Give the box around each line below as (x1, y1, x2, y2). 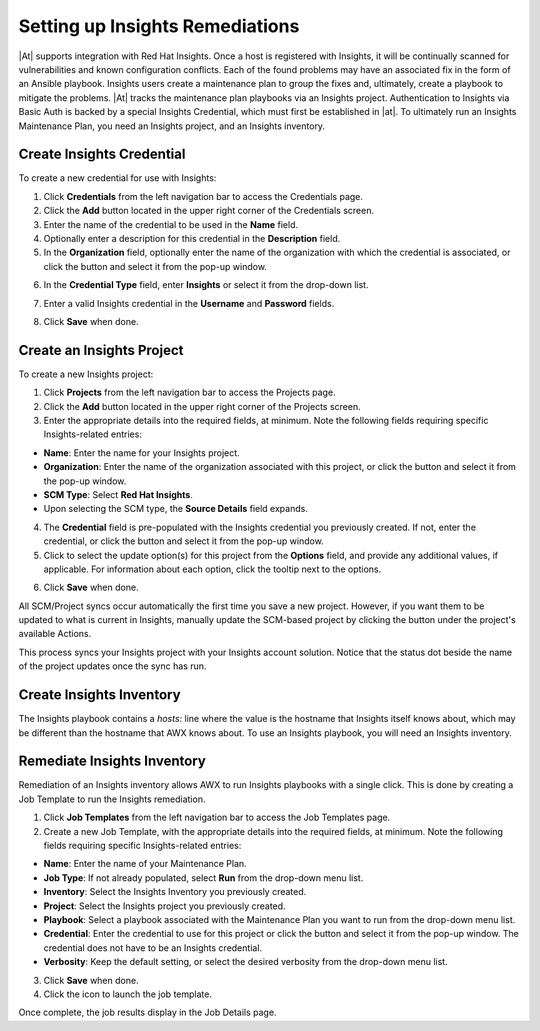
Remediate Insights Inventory (18, 753, 207, 770)
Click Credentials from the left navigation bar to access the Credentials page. (43, 190, 364, 202)
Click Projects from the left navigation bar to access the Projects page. (43, 386, 336, 399)
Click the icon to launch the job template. (43, 988, 212, 1000)
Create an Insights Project (18, 341, 184, 359)
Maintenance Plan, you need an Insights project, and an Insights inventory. (18, 120, 325, 132)
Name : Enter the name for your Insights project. (43, 446, 240, 459)
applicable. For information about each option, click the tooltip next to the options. (43, 563, 382, 575)
